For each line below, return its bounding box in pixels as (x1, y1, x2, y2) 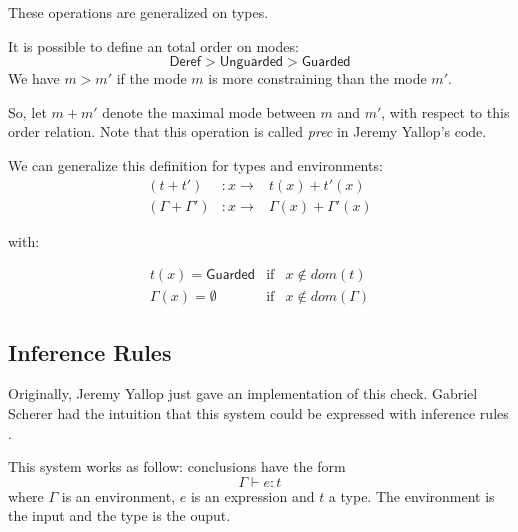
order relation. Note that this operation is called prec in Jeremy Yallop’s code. (8, 121, 487, 142)
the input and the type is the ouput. (8, 505, 231, 526)
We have (8, 68, 60, 89)
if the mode (116, 68, 187, 89)
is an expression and (190, 485, 315, 506)
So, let (8, 101, 47, 122)
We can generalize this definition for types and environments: (8, 154, 383, 175)
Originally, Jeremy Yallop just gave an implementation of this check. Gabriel (8, 383, 478, 404)
